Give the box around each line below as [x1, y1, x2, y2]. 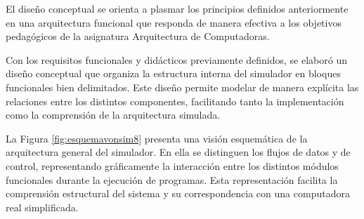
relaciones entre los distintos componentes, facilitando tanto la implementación [6, 93, 344, 108]
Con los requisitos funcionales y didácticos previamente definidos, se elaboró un [6, 52, 347, 67]
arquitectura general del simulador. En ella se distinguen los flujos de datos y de [6, 145, 351, 159]
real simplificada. [6, 199, 79, 214]
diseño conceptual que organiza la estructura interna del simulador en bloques [6, 66, 341, 81]
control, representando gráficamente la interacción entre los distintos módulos [6, 158, 339, 173]
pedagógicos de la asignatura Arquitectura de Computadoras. [6, 29, 270, 44]
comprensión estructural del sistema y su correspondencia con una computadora [6, 186, 350, 201]
